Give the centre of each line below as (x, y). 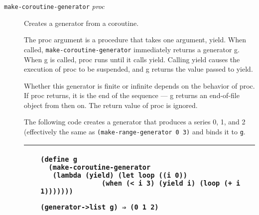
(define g (59, 159)
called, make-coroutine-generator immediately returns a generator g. (132, 49)
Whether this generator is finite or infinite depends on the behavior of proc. (139, 85)
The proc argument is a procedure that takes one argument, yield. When (135, 40)
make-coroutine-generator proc (54, 6)
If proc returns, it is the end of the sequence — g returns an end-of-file (132, 95)
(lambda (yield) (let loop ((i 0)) (120, 175)
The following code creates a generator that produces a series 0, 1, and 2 (135, 122)
